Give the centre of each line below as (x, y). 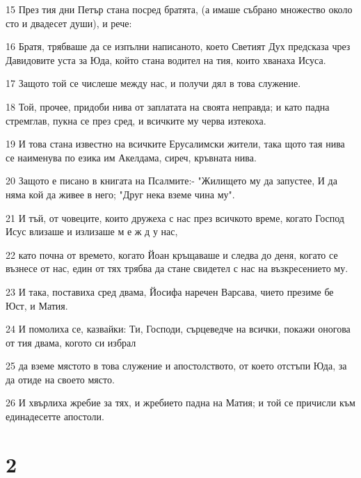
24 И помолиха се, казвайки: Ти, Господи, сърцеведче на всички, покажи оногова (178, 329)
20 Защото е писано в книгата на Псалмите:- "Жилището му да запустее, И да (171, 181)
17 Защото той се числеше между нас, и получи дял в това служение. (153, 83)
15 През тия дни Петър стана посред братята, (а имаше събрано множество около (179, 9)
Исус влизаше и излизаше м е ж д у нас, (92, 231)
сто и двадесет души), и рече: (69, 23)
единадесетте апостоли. (55, 416)
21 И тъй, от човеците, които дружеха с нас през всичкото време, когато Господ (175, 217)
